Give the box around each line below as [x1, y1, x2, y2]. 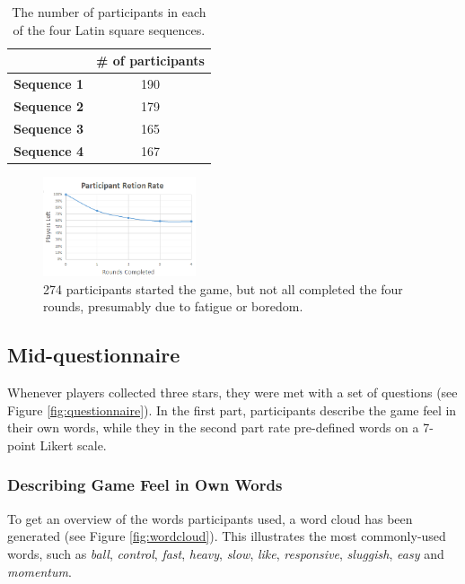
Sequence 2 [13, 96, 84, 115]
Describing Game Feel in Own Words [7, 474, 283, 496]
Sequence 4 [13, 141, 84, 160]
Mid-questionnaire [7, 341, 180, 369]
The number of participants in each [12, 3, 206, 21]
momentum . [7, 562, 72, 580]
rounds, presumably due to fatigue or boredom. [43, 297, 303, 316]
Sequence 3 [13, 118, 84, 137]
